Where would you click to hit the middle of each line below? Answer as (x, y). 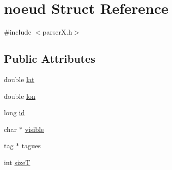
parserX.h (57, 32)
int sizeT (17, 162)
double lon (20, 96)
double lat (19, 79)
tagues (31, 146)
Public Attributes (50, 59)
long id (15, 112)
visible (34, 129)
